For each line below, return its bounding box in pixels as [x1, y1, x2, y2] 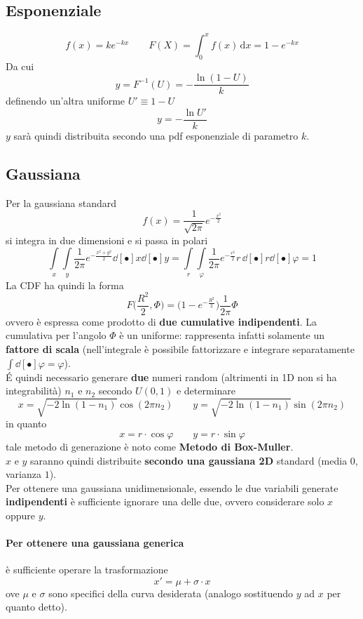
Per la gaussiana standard [6, 195, 117, 210]
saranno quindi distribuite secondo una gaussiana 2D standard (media [30, 453, 348, 467]
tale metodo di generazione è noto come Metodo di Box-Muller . [6, 439, 294, 453]
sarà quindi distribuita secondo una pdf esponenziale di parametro [13, 128, 299, 142]
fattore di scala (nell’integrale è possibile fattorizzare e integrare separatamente [6, 341, 355, 356]
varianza [6, 467, 41, 481]
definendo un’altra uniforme [6, 93, 125, 108]
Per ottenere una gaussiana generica [6, 535, 184, 550]
